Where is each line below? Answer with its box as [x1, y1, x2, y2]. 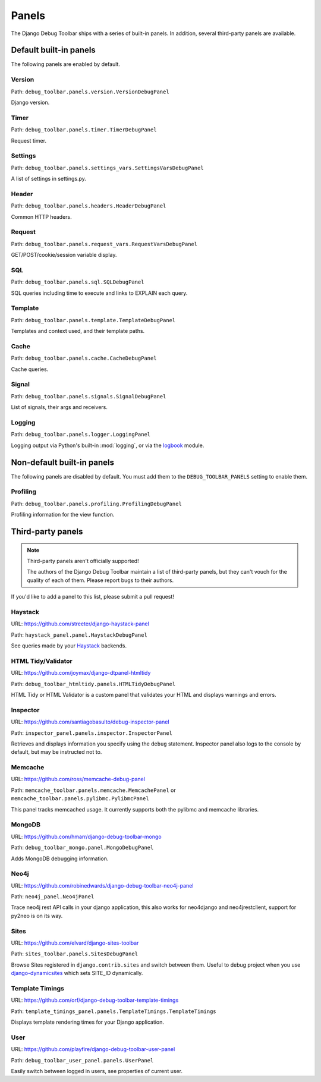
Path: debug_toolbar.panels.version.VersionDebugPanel [11, 88, 169, 95]
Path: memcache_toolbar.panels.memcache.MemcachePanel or [11, 787, 176, 794]
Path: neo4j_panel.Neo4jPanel [11, 893, 95, 900]
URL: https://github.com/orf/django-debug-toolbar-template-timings [11, 996, 179, 1004]
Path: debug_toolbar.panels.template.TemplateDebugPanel [11, 316, 176, 323]
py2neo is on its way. [11, 912, 63, 919]
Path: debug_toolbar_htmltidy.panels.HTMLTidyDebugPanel [11, 680, 176, 687]
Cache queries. [11, 366, 49, 373]
